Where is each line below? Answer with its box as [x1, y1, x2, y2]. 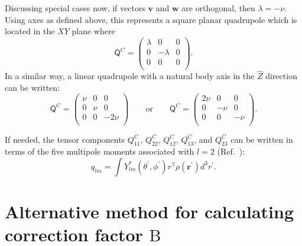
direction [265, 70, 297, 82]
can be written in [230, 133, 293, 145]
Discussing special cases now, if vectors [5, 2, 145, 14]
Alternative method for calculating [5, 199, 294, 224]
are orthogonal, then [181, 2, 255, 14]
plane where [72, 25, 115, 37]
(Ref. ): [217, 145, 245, 158]
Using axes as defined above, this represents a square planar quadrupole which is [5, 13, 297, 25]
